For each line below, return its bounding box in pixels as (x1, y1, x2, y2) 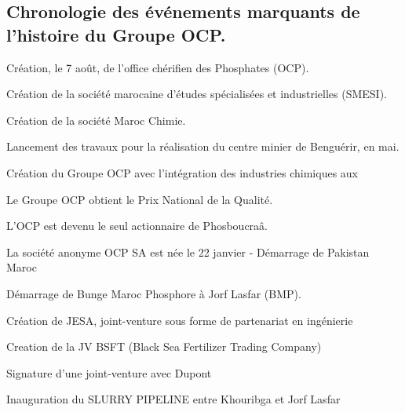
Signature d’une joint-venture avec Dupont (6, 364, 212, 381)
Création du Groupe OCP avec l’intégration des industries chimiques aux (6, 164, 358, 180)
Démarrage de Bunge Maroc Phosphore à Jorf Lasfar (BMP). (6, 285, 301, 301)
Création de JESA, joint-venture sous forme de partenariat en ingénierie (6, 312, 353, 328)
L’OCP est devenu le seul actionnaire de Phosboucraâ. (6, 217, 268, 234)
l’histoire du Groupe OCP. (6, 22, 226, 46)
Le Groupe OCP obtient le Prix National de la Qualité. (6, 191, 273, 207)
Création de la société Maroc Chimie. (6, 111, 186, 128)
